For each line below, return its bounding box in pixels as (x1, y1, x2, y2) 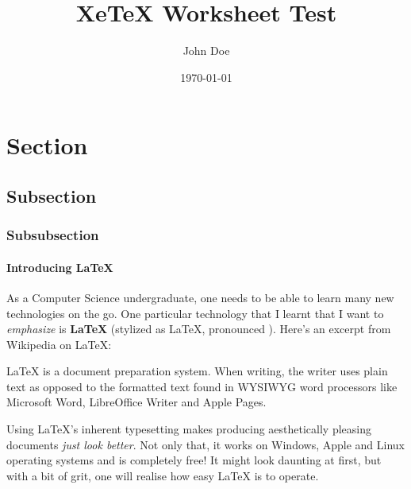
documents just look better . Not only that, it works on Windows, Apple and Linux (6, 436, 405, 452)
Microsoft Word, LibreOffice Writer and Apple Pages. (6, 394, 267, 410)
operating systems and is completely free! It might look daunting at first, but (6, 452, 382, 468)
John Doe (182, 42, 230, 59)
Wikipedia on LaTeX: (6, 336, 112, 352)
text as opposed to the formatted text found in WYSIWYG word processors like (6, 378, 398, 394)
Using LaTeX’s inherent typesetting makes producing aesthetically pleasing (6, 421, 372, 437)
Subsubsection (6, 225, 99, 245)
